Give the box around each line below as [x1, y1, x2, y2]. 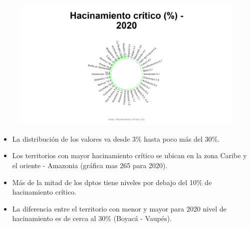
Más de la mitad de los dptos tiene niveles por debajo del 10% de [12, 177, 212, 187]
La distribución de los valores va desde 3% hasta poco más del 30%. [12, 133, 220, 144]
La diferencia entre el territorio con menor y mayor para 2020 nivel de [12, 203, 227, 214]
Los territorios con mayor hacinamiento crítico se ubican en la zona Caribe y [12, 150, 247, 161]
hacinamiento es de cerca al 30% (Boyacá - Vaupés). [12, 213, 172, 224]
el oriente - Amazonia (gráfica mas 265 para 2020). [12, 160, 168, 170]
